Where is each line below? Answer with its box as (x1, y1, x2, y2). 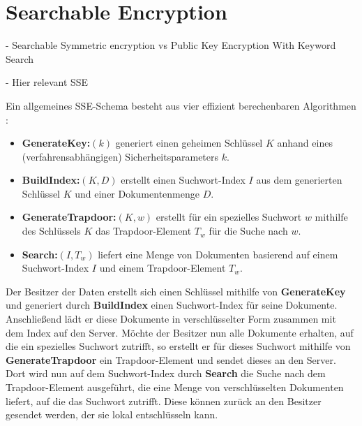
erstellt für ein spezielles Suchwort (156, 210, 302, 224)
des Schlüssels (22, 223, 81, 238)
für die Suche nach (209, 223, 288, 238)
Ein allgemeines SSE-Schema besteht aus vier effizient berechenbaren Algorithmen (6, 98, 356, 112)
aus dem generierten (256, 172, 342, 187)
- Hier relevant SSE (6, 75, 89, 89)
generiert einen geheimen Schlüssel (115, 135, 263, 150)
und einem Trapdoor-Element (99, 260, 226, 275)
